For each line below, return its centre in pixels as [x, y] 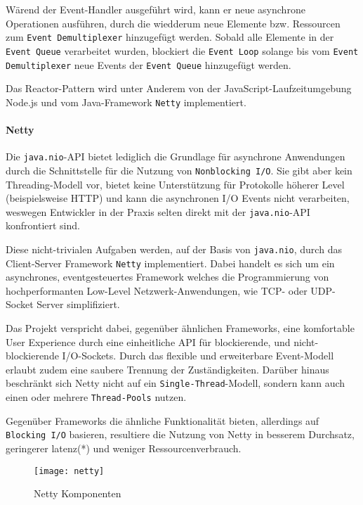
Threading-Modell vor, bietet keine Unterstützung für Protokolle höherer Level [175, 184]
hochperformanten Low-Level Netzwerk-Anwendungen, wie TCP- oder [157, 290]
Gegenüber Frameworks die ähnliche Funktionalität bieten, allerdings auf [163, 420]
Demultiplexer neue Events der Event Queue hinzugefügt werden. [148, 64]
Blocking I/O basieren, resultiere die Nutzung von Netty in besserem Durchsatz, [180, 434]
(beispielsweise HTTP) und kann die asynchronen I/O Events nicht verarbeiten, [178, 198]
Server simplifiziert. [78, 304]
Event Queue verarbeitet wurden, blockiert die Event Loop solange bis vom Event [182, 50]
